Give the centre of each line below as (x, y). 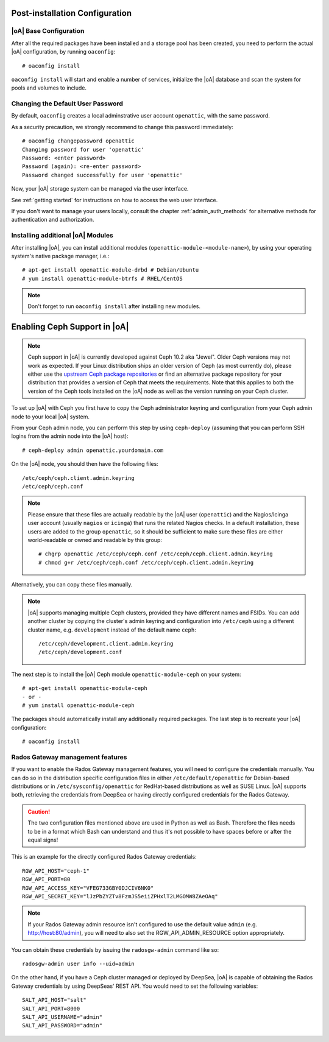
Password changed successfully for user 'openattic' (102, 175)
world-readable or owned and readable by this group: (95, 540)
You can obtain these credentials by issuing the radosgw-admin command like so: (115, 949)
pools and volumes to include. (49, 88)
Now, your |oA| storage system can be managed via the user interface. (100, 189)
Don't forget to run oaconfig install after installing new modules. (114, 306)
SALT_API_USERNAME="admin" (62, 1017)
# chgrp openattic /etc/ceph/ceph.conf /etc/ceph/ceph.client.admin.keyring (156, 554)
